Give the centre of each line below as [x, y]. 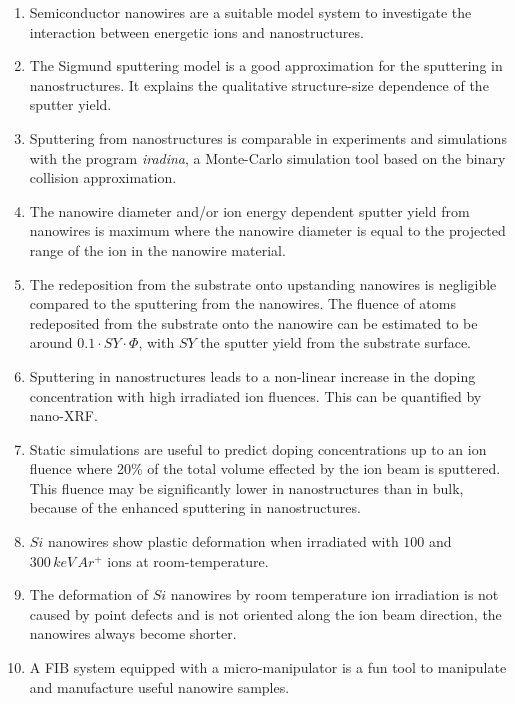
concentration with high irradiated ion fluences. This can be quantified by [255, 395]
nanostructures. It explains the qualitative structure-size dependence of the [259, 84]
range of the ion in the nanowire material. [157, 249]
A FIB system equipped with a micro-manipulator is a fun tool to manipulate [268, 667]
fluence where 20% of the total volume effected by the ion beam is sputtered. [265, 468]
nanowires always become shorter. [133, 633]
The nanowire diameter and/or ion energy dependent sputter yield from [249, 210]
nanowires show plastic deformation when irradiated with [223, 541]
